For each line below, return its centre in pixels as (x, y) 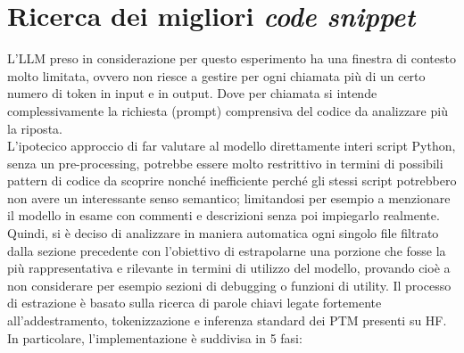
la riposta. (35, 128)
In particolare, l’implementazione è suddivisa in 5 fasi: (155, 337)
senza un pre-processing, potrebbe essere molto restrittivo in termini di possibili (225, 163)
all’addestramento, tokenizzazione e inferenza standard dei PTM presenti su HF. (227, 320)
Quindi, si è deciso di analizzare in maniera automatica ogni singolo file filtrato (223, 233)
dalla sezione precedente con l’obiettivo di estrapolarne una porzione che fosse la (227, 250)
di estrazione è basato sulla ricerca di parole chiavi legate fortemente (195, 303)
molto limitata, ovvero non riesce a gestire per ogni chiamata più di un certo (216, 75)
